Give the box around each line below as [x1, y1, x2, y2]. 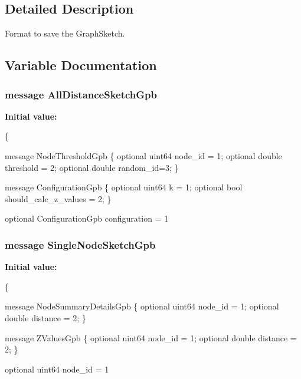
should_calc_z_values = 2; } [5, 192, 112, 205]
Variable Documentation [5, 56, 157, 74]
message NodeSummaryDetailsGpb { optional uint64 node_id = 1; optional [5, 300, 279, 312]
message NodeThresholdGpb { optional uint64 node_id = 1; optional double [5, 149, 282, 162]
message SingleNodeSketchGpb [5, 237, 156, 252]
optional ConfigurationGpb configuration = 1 [5, 212, 169, 225]
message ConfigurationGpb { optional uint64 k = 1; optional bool [5, 181, 243, 193]
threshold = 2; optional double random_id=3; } [5, 161, 179, 173]
